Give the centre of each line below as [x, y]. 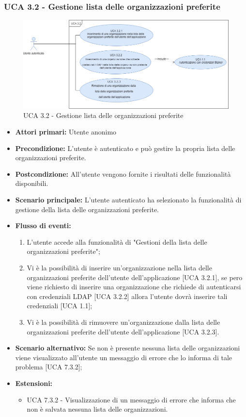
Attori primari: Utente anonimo [66, 132]
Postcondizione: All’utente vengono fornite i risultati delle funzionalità [123, 174]
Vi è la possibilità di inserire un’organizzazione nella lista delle [119, 267]
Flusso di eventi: [43, 225]
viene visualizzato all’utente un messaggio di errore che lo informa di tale [123, 357]
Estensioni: [34, 383]
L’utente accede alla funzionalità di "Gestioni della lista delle [117, 242]
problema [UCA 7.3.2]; [49, 367]
